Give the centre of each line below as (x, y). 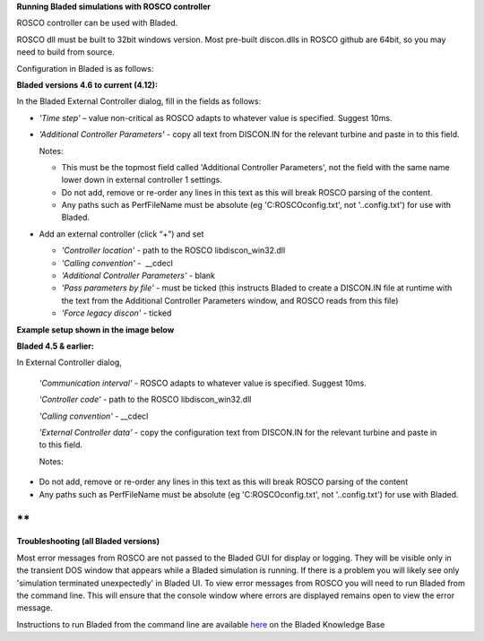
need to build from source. (66, 52)
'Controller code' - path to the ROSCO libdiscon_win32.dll (145, 400)
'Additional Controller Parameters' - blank (138, 276)
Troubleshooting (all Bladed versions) (88, 541)
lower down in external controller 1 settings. (142, 180)
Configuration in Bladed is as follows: (85, 68)
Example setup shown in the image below (95, 329)
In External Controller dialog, (69, 362)
